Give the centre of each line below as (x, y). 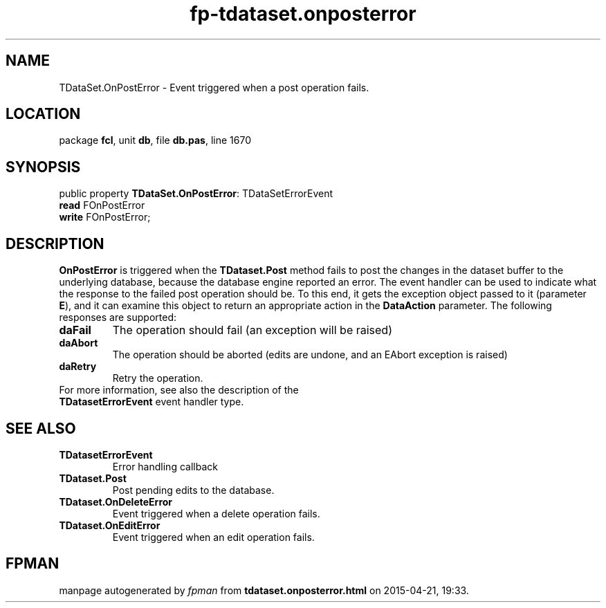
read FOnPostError (102, 205)
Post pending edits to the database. (193, 490)
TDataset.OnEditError (110, 525)
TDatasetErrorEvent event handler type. (151, 402)
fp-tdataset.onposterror (303, 14)
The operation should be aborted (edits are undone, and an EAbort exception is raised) (310, 355)
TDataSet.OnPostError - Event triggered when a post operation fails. (214, 87)
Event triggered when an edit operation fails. (213, 537)
